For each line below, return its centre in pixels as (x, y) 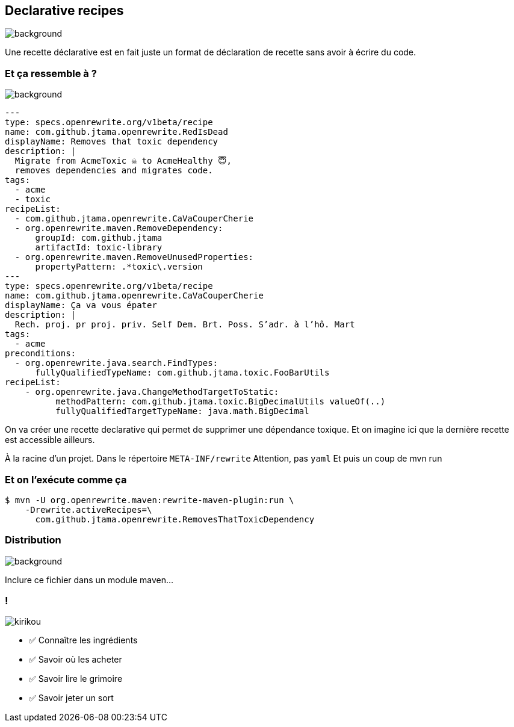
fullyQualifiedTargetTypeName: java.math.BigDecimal (182, 411)
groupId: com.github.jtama (99, 238)
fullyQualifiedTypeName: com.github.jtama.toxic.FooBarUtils (182, 373)
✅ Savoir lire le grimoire (76, 679)
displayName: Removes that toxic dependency (112, 142)
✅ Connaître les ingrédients (83, 640)
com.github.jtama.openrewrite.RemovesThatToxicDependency (175, 519)
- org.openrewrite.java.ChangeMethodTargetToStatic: (152, 392)
